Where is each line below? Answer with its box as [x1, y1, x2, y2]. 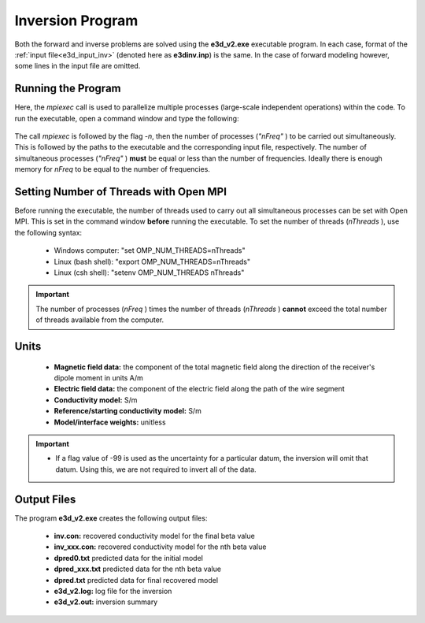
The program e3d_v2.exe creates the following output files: [14, 513, 208, 523]
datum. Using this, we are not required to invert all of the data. [55, 465, 257, 474]
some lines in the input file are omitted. [14, 61, 141, 71]
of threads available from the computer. [35, 315, 164, 324]
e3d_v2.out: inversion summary [54, 597, 158, 606]
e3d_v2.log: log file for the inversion [54, 587, 172, 595]
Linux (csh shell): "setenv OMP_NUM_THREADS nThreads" [54, 268, 245, 277]
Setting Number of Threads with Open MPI [14, 185, 227, 198]
